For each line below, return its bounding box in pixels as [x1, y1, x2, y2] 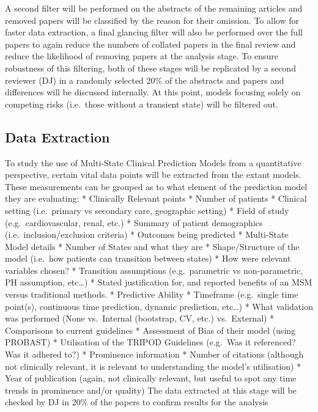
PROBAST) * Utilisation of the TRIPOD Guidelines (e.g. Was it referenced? [5, 336, 296, 348]
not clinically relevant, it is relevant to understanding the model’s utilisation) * [5, 359, 301, 372]
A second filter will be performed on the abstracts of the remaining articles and [5, 2, 303, 14]
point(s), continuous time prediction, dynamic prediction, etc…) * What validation [5, 300, 313, 312]
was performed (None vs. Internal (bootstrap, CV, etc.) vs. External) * [5, 312, 275, 325]
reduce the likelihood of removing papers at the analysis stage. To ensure [5, 50, 278, 62]
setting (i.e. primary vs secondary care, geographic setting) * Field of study [5, 204, 289, 216]
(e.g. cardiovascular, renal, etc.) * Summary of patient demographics [5, 216, 263, 229]
